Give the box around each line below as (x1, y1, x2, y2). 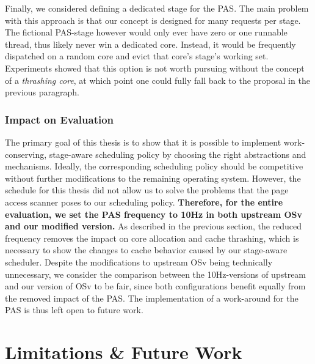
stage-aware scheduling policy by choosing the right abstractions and (49, 147, 306, 160)
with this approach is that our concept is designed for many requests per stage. (5, 13, 301, 26)
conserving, (5, 147, 47, 160)
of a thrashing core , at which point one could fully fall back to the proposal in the (5, 73, 310, 86)
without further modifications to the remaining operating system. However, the (5, 171, 301, 184)
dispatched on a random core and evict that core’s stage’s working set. (5, 50, 269, 62)
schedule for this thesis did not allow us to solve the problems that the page (5, 184, 289, 196)
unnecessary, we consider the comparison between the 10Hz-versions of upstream (5, 267, 306, 280)
